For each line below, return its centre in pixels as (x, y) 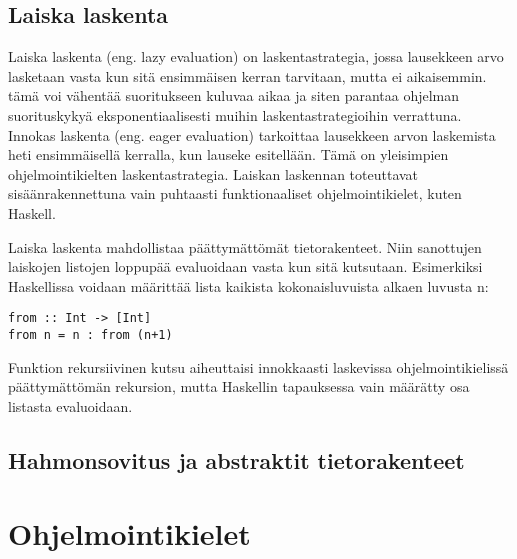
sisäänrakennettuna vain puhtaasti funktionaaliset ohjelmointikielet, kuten (235, 193)
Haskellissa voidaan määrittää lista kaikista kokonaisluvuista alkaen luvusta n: (248, 285)
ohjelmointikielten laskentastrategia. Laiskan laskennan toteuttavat (213, 173)
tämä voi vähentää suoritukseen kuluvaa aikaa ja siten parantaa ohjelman (234, 95)
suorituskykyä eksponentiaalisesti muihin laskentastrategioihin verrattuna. (235, 114)
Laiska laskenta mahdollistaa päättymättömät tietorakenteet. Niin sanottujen (245, 246)
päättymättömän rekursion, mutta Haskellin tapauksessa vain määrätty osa (239, 386)
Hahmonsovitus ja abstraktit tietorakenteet (236, 459)
